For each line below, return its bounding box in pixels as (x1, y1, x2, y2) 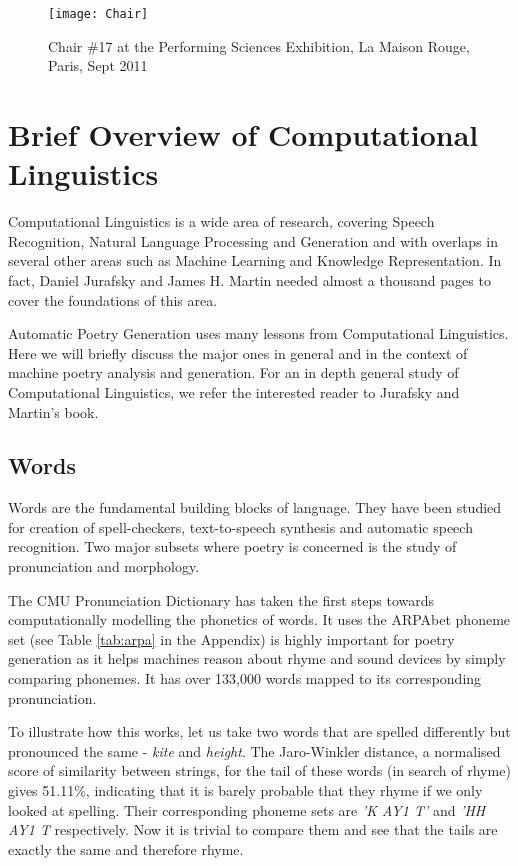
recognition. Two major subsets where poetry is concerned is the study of (8, 536, 457, 557)
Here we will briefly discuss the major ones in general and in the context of (8, 342, 468, 363)
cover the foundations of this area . (8, 289, 218, 310)
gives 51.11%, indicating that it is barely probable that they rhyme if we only (8, 780, 483, 801)
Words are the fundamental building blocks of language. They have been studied (8, 497, 502, 518)
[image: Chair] (48, 7, 149, 21)
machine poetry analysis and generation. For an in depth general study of (8, 362, 459, 383)
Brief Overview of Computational (8, 114, 479, 155)
